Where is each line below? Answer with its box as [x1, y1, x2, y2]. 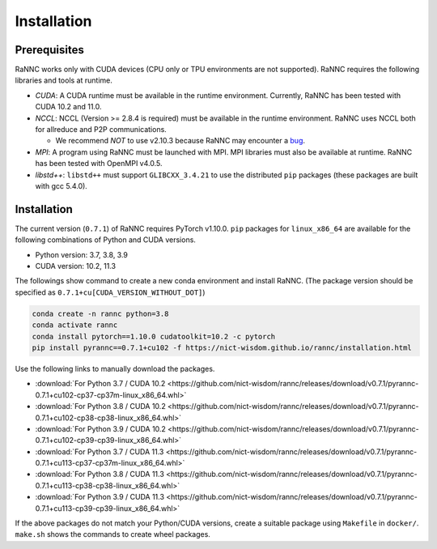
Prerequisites [15, 43, 84, 57]
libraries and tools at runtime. [15, 75, 112, 85]
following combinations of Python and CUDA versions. [15, 235, 196, 245]
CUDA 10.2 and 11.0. [35, 102, 102, 112]
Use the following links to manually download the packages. [15, 364, 215, 373]
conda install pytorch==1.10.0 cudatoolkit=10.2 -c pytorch [32, 332, 276, 341]
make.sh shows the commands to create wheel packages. [15, 530, 210, 539]
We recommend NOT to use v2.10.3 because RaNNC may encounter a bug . [55, 136, 306, 146]
